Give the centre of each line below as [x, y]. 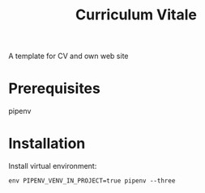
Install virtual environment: [53, 166]
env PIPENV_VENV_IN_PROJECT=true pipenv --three [92, 181]
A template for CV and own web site [68, 56]
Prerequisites [55, 88]
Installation [47, 144]
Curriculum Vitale [136, 15]
